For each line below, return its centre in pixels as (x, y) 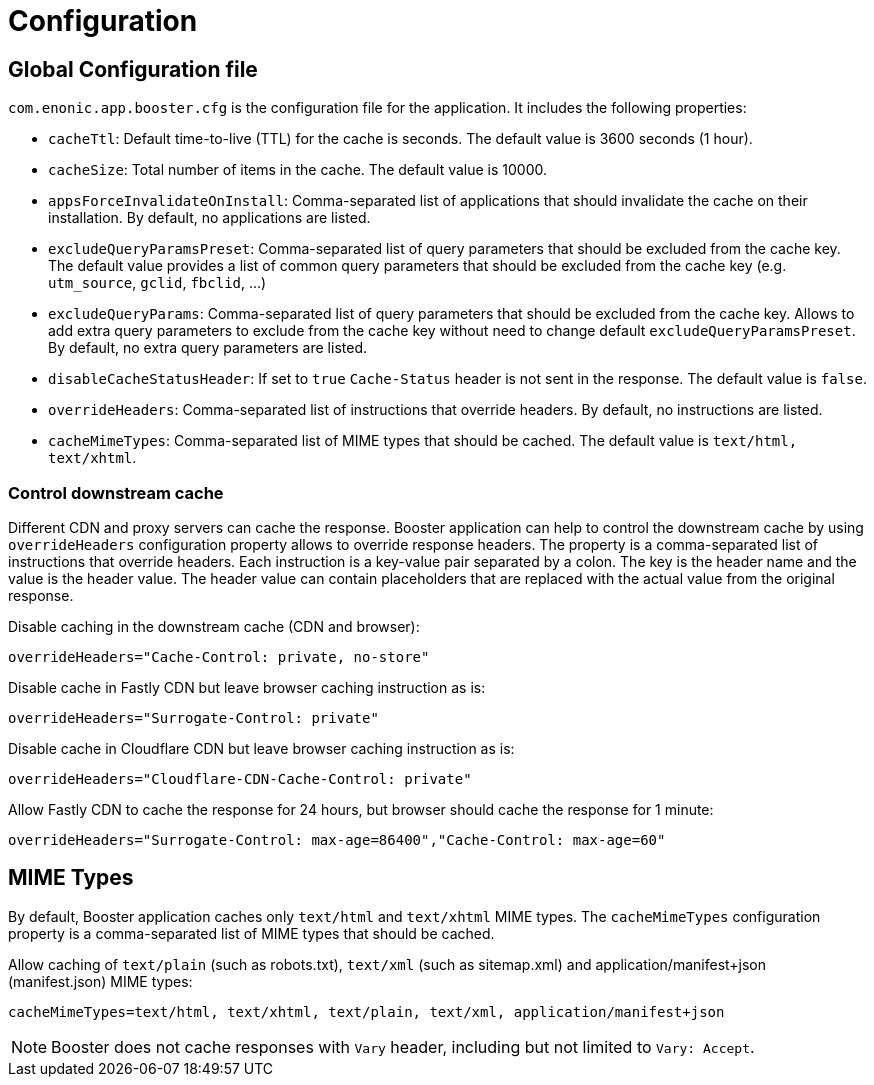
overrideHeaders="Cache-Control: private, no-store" (219, 656)
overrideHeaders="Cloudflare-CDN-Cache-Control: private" (240, 778)
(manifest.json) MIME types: (100, 981)
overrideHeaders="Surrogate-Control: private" (193, 717)
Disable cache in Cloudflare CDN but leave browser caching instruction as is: (261, 748)
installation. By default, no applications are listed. (209, 218)
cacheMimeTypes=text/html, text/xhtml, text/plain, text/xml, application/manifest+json (366, 1011)
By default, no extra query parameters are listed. (207, 348)
